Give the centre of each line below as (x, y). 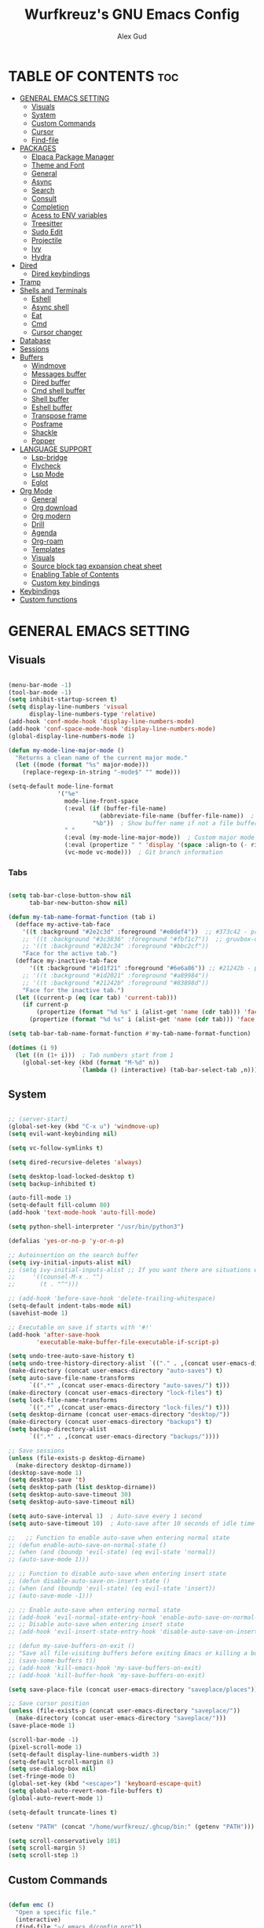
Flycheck (46, 465)
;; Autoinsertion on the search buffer (73, 1255)
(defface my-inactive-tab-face (66, 961)
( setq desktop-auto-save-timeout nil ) (71, 1502)
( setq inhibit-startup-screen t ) (63, 700)
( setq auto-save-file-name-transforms (71, 1378)
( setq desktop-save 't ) (47, 1480)
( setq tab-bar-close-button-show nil (70, 896)
